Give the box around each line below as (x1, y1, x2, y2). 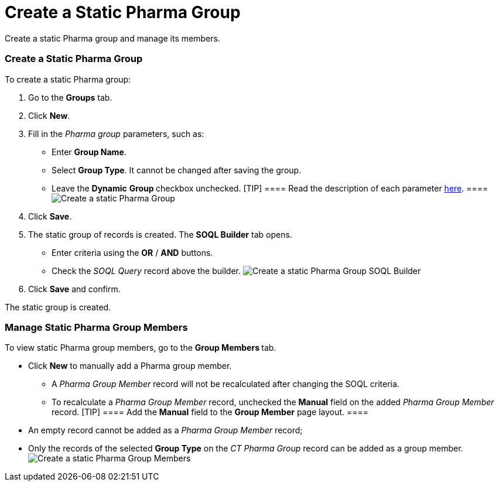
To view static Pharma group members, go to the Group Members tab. (5, 343, 276, 353)
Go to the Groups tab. (28, 92, 112, 102)
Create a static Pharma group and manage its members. (5, 33, 220, 43)
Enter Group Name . (52, 146, 127, 157)
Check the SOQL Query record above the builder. (52, 265, 241, 276)
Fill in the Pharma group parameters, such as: (28, 128, 204, 139)
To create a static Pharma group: (5, 74, 131, 84)
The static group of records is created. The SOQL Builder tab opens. (28, 229, 292, 239)
